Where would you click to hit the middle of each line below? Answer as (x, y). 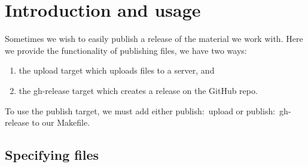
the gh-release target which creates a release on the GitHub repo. (138, 90)
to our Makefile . (61, 122)
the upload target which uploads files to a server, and (117, 70)
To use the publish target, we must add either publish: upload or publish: (140, 110)
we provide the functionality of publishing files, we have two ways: (126, 50)
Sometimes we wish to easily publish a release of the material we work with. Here (154, 39)
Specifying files (52, 155)
